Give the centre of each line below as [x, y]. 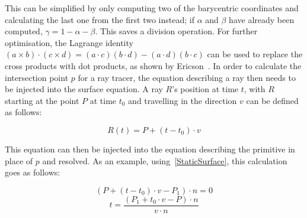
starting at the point [42, 100]
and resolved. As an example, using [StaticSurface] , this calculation [165, 160]
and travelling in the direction [183, 100]
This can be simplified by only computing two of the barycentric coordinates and [152, 8]
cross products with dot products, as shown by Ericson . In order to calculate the [153, 65]
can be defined [272, 100]
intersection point [37, 77]
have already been [262, 19]
